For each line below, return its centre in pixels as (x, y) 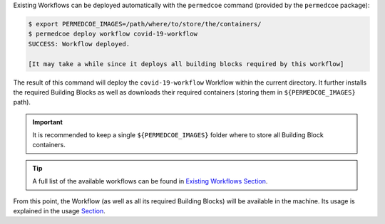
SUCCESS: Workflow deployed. (79, 44)
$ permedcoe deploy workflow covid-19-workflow (113, 34)
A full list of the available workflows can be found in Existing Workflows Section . (150, 181)
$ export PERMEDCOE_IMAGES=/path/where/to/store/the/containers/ (145, 24)
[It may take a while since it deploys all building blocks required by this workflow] (186, 64)
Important (48, 122)
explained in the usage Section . (60, 211)
